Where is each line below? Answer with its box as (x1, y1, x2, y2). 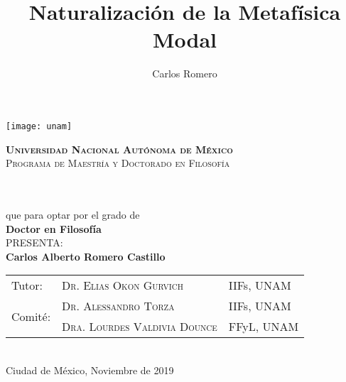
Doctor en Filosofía (6, 221, 102, 236)
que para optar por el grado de (6, 207, 140, 222)
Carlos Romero (152, 66, 217, 81)
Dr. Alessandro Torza (62, 298, 175, 315)
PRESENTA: (6, 235, 63, 250)
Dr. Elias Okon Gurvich (62, 277, 183, 294)
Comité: (11, 307, 51, 324)
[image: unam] (6, 121, 72, 131)
